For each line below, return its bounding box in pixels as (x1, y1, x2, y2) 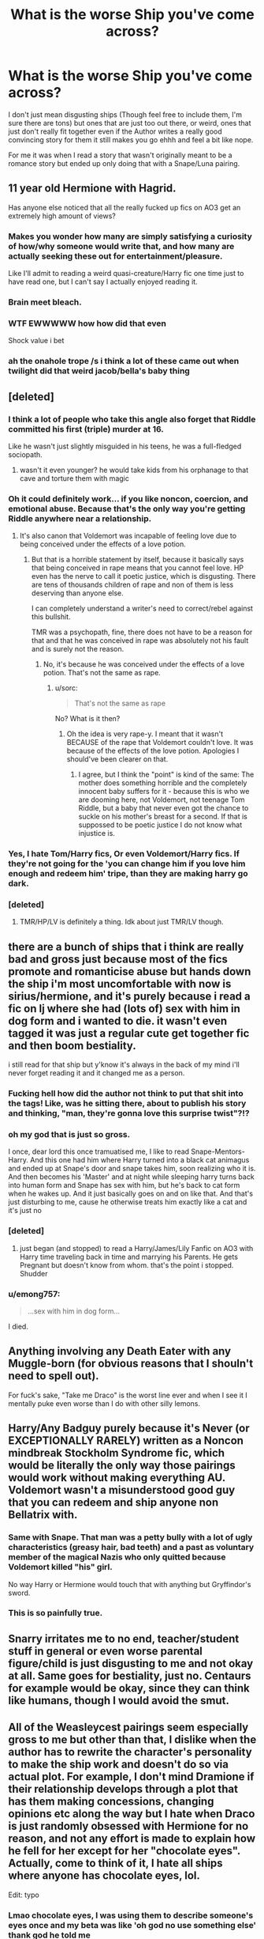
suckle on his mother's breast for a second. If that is (78, 812, 248, 822)
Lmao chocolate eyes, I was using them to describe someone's (8, 1910, 254, 1921)
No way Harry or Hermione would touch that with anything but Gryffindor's (8, 1579, 251, 1589)
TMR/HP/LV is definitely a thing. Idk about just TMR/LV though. (19, 917, 224, 927)
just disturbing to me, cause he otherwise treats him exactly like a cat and (8, 1197, 247, 1207)
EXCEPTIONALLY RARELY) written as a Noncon (8, 1434, 244, 1448)
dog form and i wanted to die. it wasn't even (8, 1014, 227, 1027)
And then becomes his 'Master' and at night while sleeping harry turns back (8, 1172, 255, 1181)
